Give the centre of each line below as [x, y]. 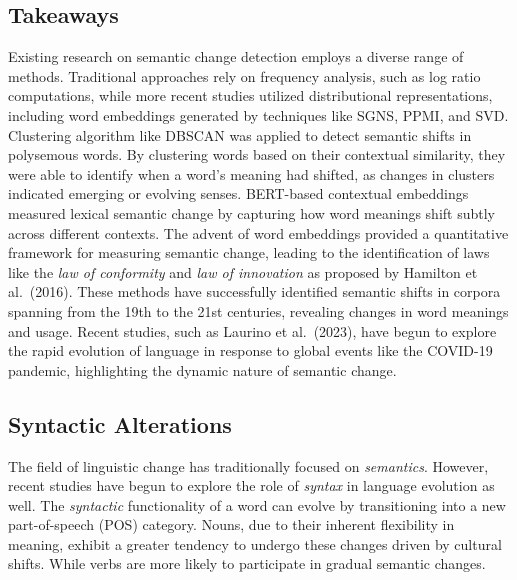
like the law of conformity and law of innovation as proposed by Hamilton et [243, 271]
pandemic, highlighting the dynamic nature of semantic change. [202, 369]
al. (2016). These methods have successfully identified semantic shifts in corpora [254, 291]
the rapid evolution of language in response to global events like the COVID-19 [250, 350]
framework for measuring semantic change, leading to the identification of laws [249, 252]
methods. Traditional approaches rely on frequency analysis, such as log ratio [244, 75]
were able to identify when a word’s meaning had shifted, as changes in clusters [251, 173]
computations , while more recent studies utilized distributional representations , [250, 95]
